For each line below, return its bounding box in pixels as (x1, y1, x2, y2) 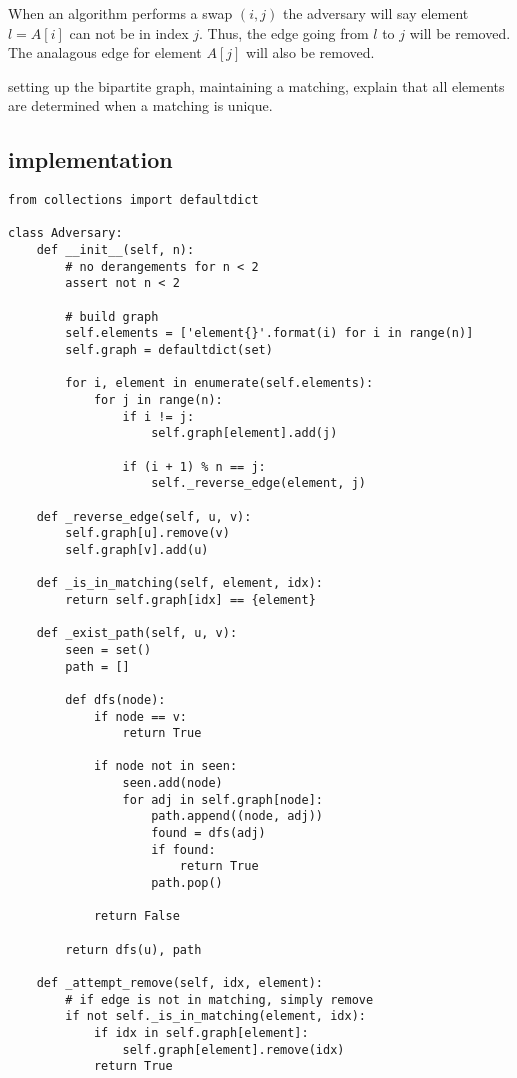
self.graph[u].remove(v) (65, 526, 230, 541)
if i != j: (122, 409, 195, 424)
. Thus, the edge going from (198, 22, 369, 43)
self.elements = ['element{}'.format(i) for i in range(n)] (65, 326, 474, 341)
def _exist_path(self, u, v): (36, 626, 238, 641)
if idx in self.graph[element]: (93, 1025, 309, 1040)
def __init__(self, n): (36, 243, 195, 258)
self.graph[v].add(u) (65, 542, 209, 557)
